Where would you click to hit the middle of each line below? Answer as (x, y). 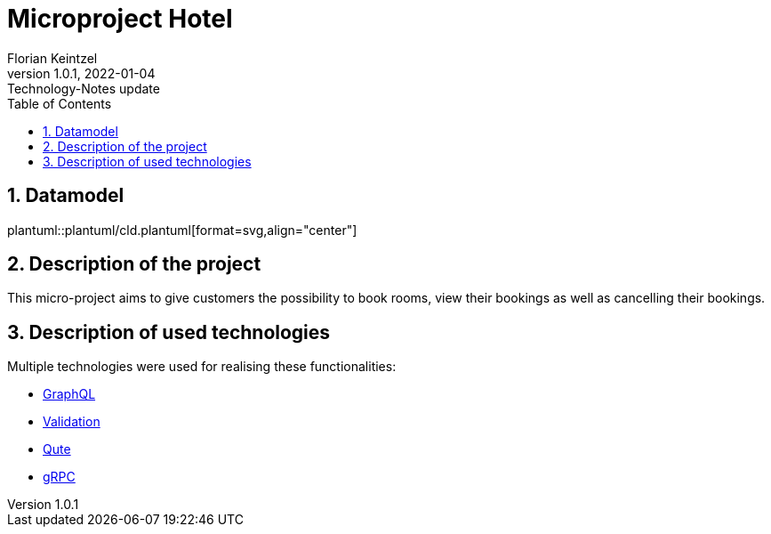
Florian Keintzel (52, 58)
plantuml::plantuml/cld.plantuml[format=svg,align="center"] (182, 230)
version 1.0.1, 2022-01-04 (81, 73)
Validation (72, 422)
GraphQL (69, 394)
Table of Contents (60, 103)
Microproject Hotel (120, 19)
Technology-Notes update (84, 88)
